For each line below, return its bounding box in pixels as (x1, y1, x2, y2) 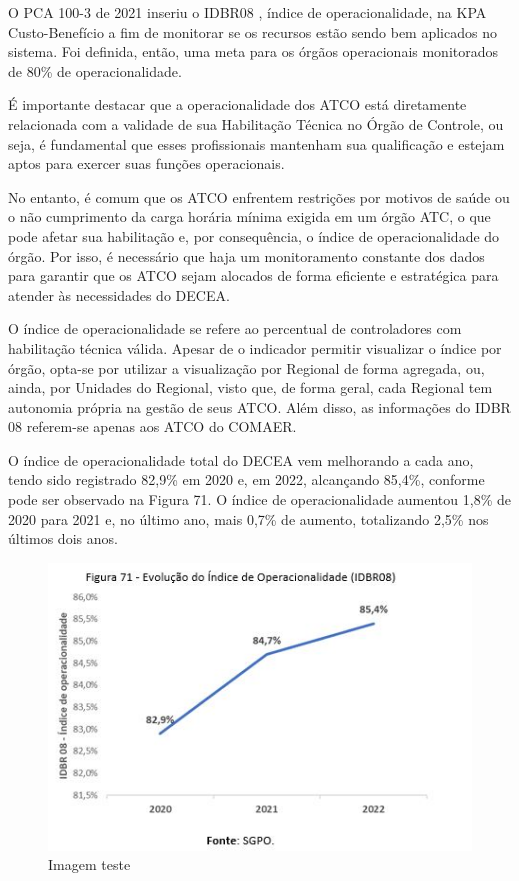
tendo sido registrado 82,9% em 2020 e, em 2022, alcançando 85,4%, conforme (8, 469, 485, 490)
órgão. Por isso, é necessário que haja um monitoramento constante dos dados (8, 245, 485, 266)
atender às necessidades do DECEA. (8, 284, 230, 305)
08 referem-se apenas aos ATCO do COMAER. (8, 416, 297, 437)
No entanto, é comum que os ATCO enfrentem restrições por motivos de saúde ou (8, 186, 510, 207)
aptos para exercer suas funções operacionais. (8, 153, 285, 174)
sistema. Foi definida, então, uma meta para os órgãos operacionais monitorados (8, 41, 499, 62)
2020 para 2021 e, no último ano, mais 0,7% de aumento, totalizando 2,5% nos (8, 508, 489, 529)
